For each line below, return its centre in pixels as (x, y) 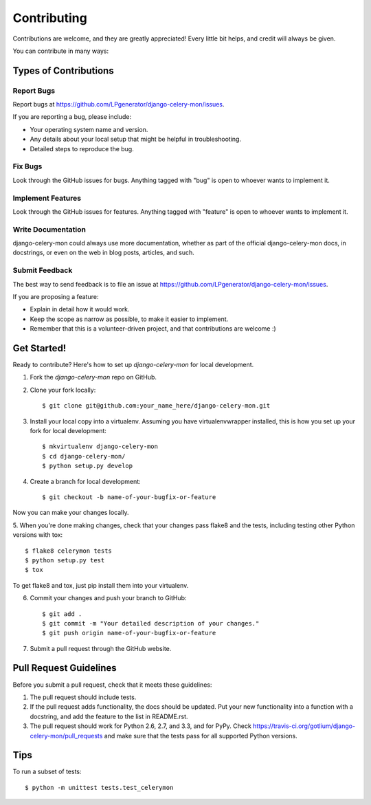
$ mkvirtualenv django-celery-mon (100, 446)
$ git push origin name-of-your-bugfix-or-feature (129, 633)
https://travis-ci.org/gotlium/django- (304, 726)
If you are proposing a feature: (56, 297)
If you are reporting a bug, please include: (72, 117)
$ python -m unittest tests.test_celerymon (99, 787)
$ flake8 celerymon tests (69, 551)
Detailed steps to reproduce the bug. (82, 148)
